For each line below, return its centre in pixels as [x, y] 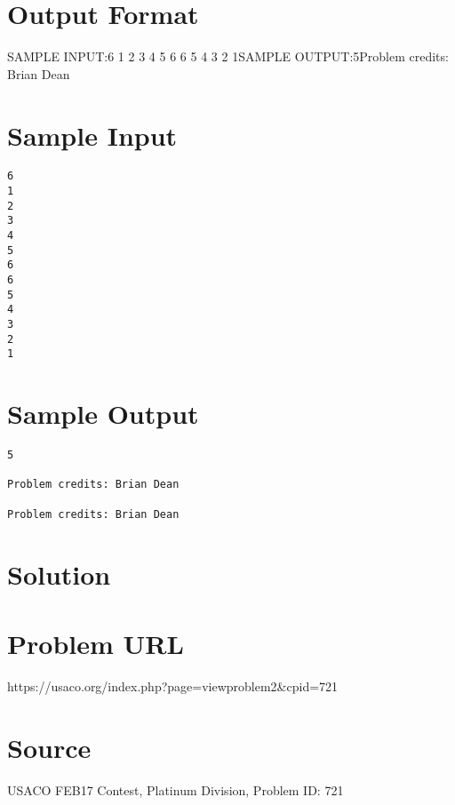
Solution [59, 574]
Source [49, 747]
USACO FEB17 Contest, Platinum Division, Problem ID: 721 [176, 789]
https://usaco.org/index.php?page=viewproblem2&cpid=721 [173, 685]
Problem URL [96, 643]
